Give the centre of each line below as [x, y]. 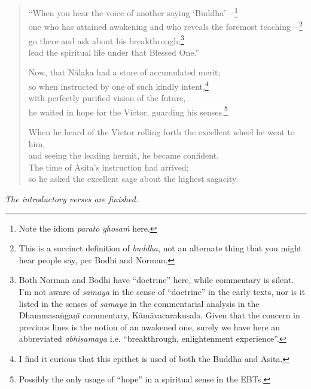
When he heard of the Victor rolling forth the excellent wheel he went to [161, 132]
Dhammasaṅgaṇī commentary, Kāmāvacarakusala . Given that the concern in [159, 315]
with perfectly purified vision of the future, [107, 98]
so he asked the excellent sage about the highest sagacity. [133, 179]
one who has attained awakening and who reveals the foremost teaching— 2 [165, 25]
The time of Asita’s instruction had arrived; [109, 167]
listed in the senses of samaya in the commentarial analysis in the [139, 303]
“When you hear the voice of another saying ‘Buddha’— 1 [133, 12]
